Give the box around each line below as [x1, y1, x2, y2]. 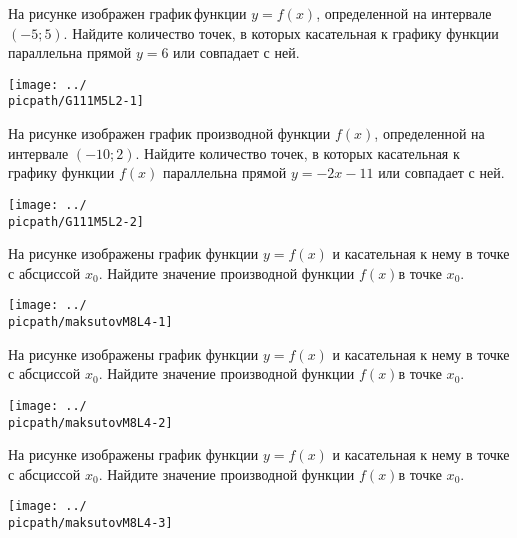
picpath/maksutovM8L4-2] [8, 415, 173, 430]
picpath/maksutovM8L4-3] [8, 516, 173, 531]
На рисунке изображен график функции [8, 3, 247, 23]
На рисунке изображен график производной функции [8, 123, 331, 144]
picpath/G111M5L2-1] [8, 94, 145, 109]
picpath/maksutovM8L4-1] [8, 315, 173, 330]
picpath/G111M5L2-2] [8, 214, 145, 229]
